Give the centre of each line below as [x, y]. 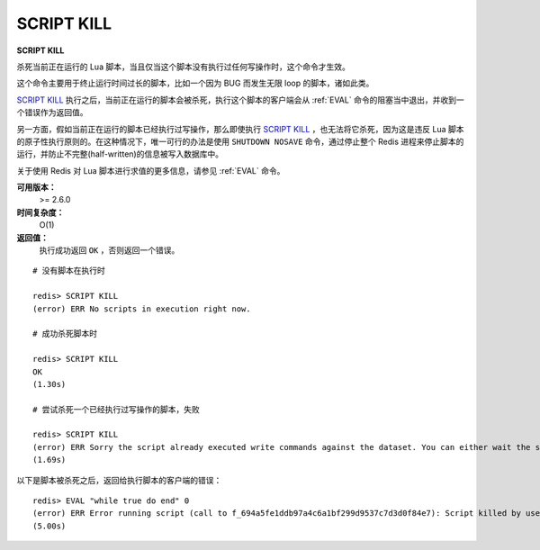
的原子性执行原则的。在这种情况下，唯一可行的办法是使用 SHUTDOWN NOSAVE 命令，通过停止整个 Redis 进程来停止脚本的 [240, 141]
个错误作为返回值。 [52, 113]
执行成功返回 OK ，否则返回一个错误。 [109, 250]
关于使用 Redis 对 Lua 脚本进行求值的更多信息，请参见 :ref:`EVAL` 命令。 [151, 170]
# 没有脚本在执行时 [69, 271]
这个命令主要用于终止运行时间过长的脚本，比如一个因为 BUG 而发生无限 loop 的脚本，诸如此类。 [195, 83]
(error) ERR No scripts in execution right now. [142, 309]
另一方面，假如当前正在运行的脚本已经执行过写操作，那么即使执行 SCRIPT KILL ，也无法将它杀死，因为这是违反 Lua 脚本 [240, 129]
